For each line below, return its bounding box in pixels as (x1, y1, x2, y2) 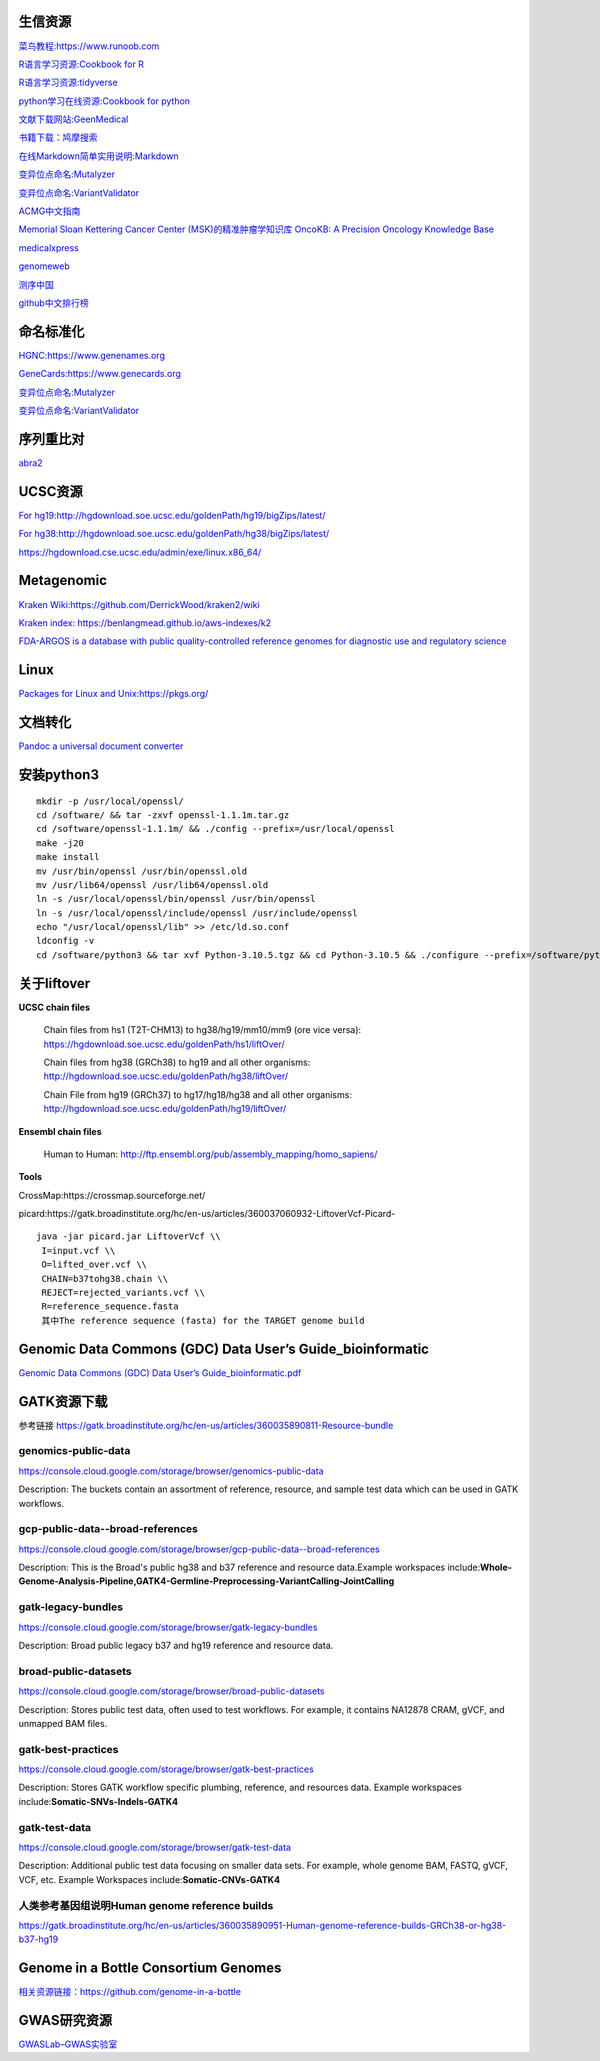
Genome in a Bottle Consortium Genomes (18, 1960, 282, 1977)
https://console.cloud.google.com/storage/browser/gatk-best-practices (18, 1763, 314, 1775)
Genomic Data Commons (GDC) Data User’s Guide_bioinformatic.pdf (18, 1366, 302, 1379)
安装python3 (18, 766, 100, 783)
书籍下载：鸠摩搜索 (18, 131, 98, 144)
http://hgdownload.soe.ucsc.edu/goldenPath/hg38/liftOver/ (43, 1070, 289, 1082)
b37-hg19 (18, 1933, 59, 1945)
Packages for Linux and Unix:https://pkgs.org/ (18, 688, 209, 700)
